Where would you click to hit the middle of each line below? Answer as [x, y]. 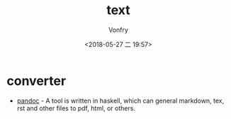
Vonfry [118, 30]
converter [36, 81]
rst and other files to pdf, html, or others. [76, 108]
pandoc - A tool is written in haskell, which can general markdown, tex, [120, 101]
